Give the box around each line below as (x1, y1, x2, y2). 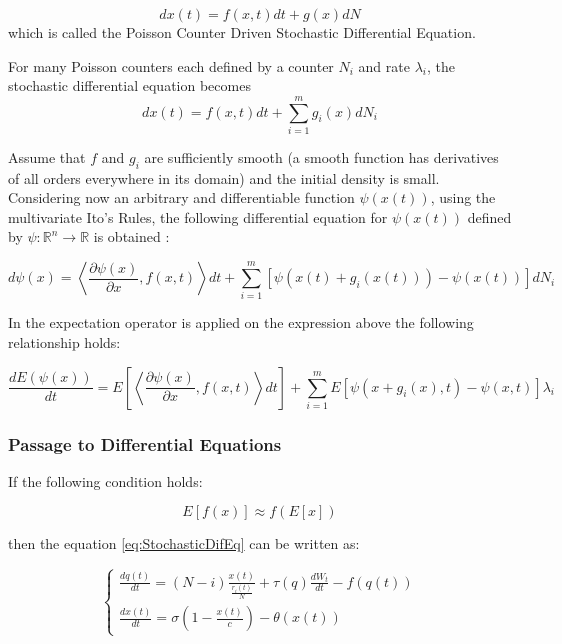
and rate (358, 55, 410, 76)
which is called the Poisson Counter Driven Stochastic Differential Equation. (8, 22, 476, 42)
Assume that (8, 146, 86, 167)
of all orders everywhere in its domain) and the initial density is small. (8, 167, 440, 188)
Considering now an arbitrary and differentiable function (8, 187, 355, 208)
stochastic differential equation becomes (8, 75, 251, 96)
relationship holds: (8, 332, 121, 352)
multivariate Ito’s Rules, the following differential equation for (8, 206, 388, 227)
